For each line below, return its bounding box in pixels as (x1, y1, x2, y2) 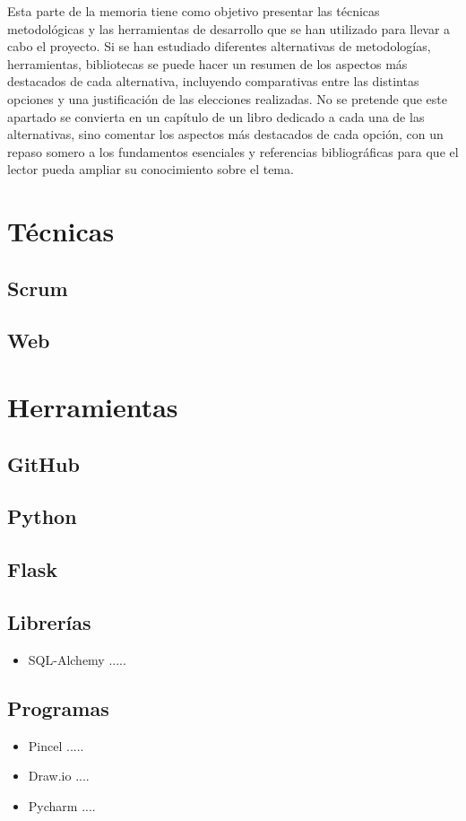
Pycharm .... (28, 796, 96, 815)
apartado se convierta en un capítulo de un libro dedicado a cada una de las (7, 107, 425, 126)
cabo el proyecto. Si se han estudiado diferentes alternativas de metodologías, (7, 37, 431, 56)
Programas (7, 694, 109, 721)
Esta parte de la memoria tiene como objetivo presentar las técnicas (7, 2, 380, 20)
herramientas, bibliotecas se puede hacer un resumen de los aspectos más (7, 54, 408, 73)
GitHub (7, 450, 80, 477)
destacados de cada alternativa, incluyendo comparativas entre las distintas (7, 72, 419, 91)
